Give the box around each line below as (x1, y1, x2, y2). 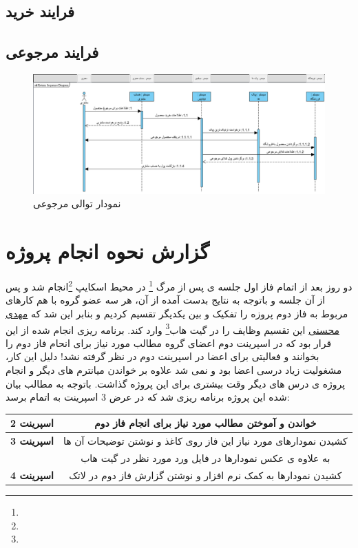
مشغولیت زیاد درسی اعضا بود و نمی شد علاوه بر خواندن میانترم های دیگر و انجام (6, 363, 342, 377)
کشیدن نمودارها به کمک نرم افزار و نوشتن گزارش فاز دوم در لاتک (69, 467, 342, 482)
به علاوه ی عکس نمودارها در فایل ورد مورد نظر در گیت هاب (81, 451, 330, 465)
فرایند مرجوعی (6, 41, 99, 63)
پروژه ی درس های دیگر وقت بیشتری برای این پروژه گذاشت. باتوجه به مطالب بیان (6, 376, 346, 390)
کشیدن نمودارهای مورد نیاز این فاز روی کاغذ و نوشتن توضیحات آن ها (63, 434, 348, 448)
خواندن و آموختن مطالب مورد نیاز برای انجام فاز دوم (94, 416, 317, 430)
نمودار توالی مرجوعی (33, 196, 121, 211)
